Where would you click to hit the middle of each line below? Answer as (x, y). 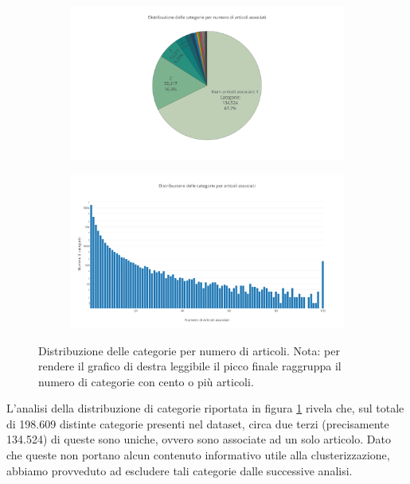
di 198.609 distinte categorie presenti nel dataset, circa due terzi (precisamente (198, 423)
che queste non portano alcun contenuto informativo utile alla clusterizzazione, (198, 455)
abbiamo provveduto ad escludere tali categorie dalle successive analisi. (180, 470)
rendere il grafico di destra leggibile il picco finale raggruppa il (190, 366)
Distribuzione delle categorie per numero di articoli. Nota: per (189, 350)
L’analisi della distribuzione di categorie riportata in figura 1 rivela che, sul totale (205, 408)
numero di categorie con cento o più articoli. (146, 381)
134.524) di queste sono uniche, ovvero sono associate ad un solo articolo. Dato (199, 439)
